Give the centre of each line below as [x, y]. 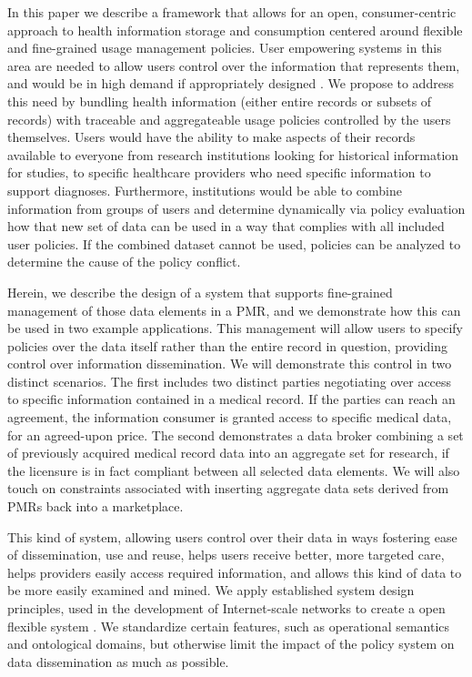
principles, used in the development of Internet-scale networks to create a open [226, 608]
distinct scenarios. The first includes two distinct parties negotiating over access [230, 381]
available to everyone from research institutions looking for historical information [233, 154]
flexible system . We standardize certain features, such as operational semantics [229, 626]
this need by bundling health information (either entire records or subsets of [220, 101]
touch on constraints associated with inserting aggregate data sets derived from [228, 488]
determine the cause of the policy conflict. [124, 262]
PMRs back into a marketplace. [95, 506]
